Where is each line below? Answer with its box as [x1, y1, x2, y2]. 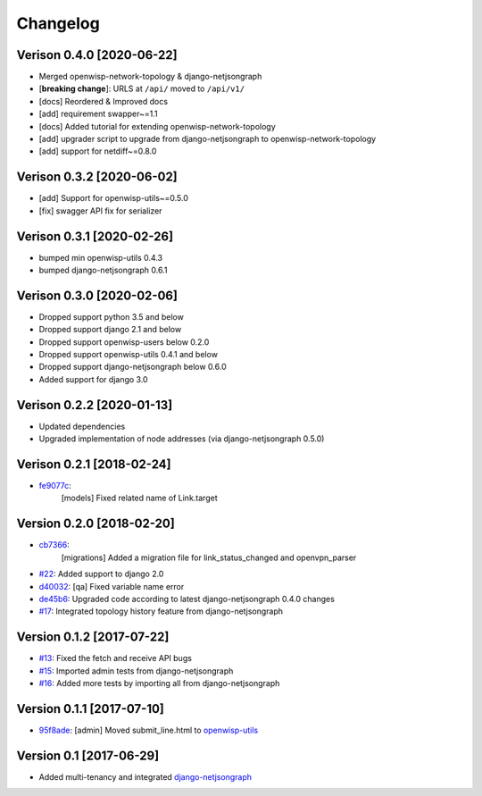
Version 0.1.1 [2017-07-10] [16, 701, 165, 716]
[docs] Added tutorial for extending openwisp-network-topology [38, 121, 276, 131]
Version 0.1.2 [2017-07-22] [16, 630, 170, 645]
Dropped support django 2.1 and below [38, 324, 182, 335]
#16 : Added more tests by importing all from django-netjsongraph [38, 678, 280, 688]
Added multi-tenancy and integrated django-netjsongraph [38, 771, 252, 782]
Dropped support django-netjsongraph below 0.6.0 [38, 362, 227, 373]
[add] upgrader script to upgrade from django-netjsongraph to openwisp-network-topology [38, 134, 377, 145]
